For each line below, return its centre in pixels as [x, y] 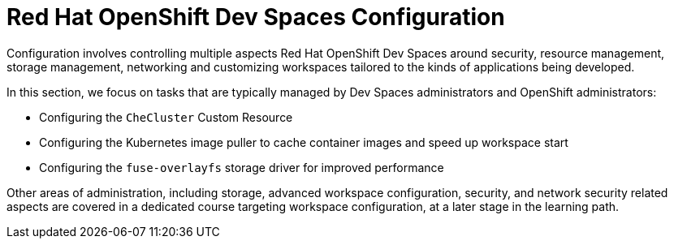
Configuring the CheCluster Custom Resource [166, 117]
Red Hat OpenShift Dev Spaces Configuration [256, 17]
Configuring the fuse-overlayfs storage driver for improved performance [242, 167]
